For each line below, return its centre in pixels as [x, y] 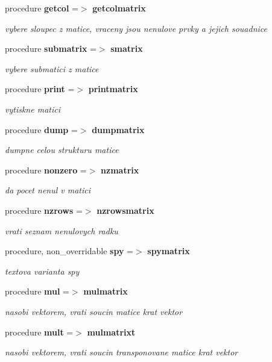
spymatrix [169, 251]
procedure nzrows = [44, 210]
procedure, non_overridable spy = [69, 251]
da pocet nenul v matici [48, 190]
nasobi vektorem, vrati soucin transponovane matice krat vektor [122, 352]
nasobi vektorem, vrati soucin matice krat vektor [94, 311]
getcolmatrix [119, 8]
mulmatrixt [111, 332]
